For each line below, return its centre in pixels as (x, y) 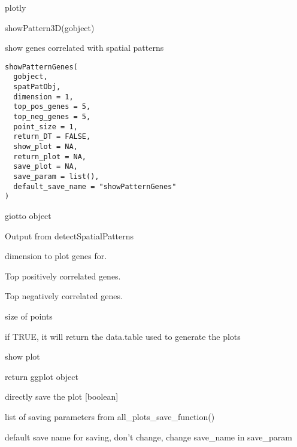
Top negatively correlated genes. (64, 296)
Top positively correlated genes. (63, 276)
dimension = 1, (43, 97)
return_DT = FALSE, (52, 137)
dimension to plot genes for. (56, 256)
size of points (29, 316)
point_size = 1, (46, 127)
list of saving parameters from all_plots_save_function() (110, 416)
